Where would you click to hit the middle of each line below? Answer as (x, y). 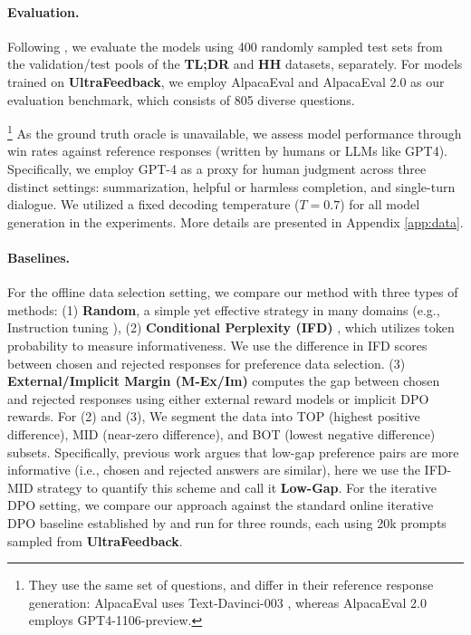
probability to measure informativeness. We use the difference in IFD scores (217, 345)
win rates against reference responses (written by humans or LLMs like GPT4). (227, 151)
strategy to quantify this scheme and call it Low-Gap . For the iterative (237, 487)
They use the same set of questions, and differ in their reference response (231, 585)
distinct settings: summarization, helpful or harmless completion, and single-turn (231, 186)
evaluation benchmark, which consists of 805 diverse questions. (181, 99)
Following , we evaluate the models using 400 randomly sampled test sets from (225, 46)
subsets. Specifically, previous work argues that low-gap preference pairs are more (233, 452)
